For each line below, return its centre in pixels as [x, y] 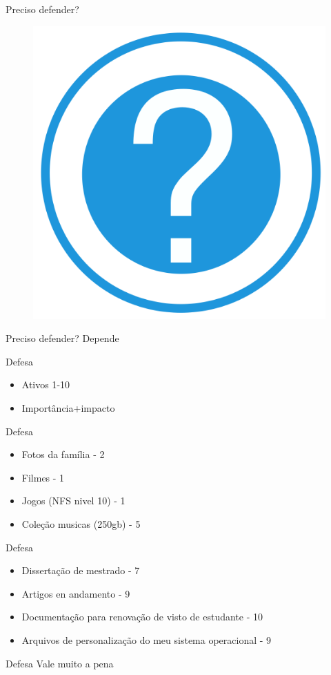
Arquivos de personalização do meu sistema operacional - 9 [147, 639]
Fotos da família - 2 [63, 454]
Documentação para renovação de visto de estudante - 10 [142, 617]
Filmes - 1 [43, 477]
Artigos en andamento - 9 [76, 593]
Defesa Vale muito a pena [60, 663]
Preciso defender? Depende [62, 338]
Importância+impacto [68, 407]
